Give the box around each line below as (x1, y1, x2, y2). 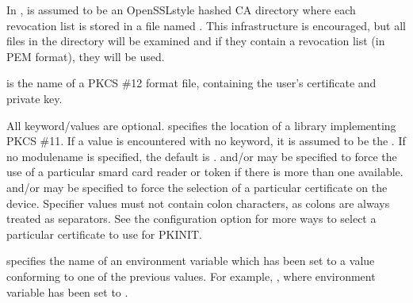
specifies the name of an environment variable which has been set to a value (6, 252, 375, 269)
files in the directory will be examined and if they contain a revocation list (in (6, 33, 385, 49)
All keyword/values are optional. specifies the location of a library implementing (6, 117, 396, 133)
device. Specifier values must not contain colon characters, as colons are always (6, 194, 390, 211)
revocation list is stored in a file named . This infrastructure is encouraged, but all (6, 17, 406, 33)
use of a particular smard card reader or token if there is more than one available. (6, 163, 403, 180)
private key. (6, 90, 63, 106)
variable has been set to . (6, 283, 128, 300)
